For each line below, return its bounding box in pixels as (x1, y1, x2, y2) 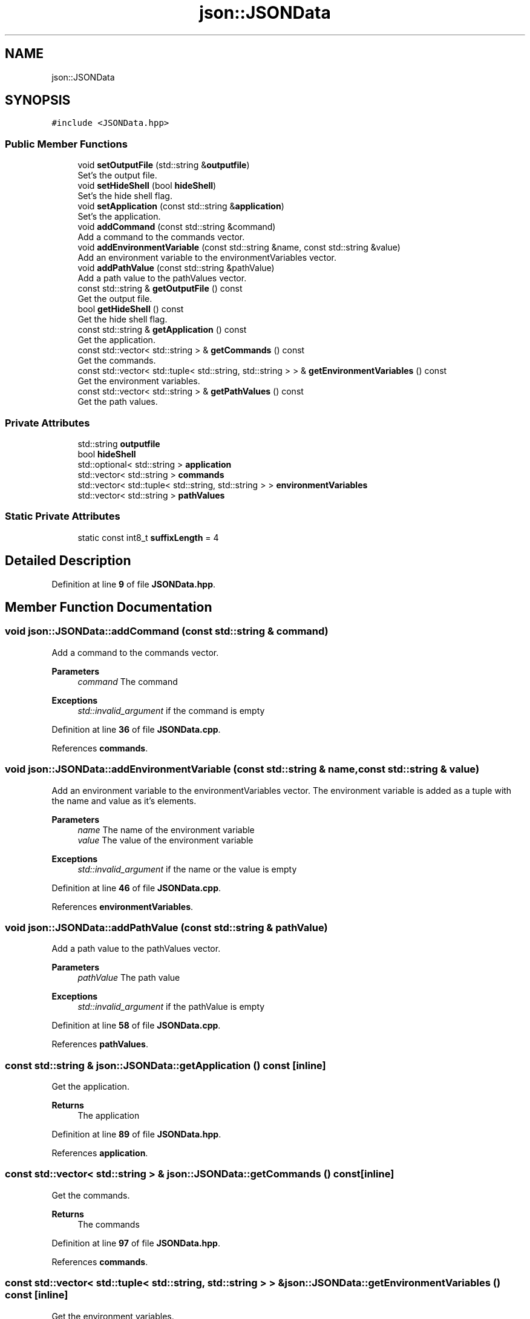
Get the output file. (77, 293, 152, 304)
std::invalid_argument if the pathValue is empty (77, 1001, 265, 1012)
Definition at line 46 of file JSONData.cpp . (51, 882, 221, 893)
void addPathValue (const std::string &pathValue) (77, 263, 275, 273)
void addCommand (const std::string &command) (77, 221, 276, 232)
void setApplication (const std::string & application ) (77, 201, 284, 212)
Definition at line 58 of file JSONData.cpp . (51, 1020, 221, 1031)
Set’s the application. (77, 211, 161, 222)
